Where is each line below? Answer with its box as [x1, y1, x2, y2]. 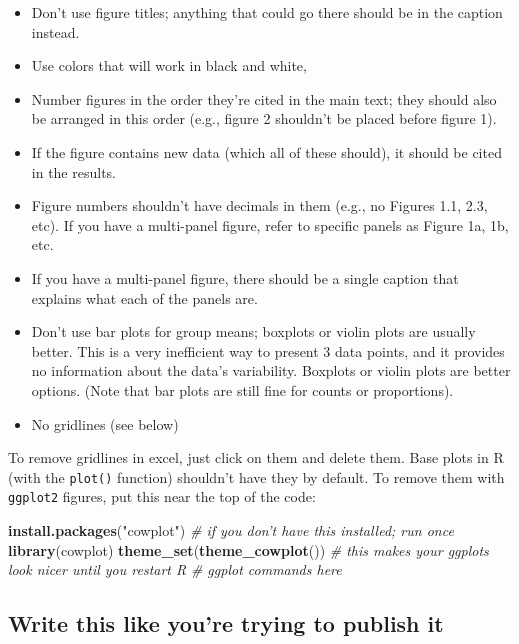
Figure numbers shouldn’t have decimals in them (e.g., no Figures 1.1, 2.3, [31, 195, 488, 216]
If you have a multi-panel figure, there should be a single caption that [31, 267, 459, 288]
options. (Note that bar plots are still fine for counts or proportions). [31, 379, 454, 400]
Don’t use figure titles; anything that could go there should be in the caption [31, 2, 503, 22]
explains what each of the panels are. [31, 287, 258, 308]
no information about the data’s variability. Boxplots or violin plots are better [31, 360, 511, 381]
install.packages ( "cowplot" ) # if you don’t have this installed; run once [8, 520, 454, 540]
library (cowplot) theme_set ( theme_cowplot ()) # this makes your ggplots [8, 539, 489, 560]
